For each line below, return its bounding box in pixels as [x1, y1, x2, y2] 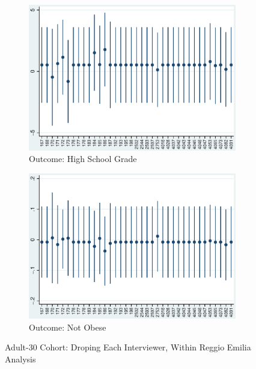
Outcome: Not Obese [29, 320, 106, 333]
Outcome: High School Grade [29, 152, 137, 165]
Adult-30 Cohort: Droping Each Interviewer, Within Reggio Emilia [5, 341, 251, 353]
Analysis [5, 353, 36, 365]
